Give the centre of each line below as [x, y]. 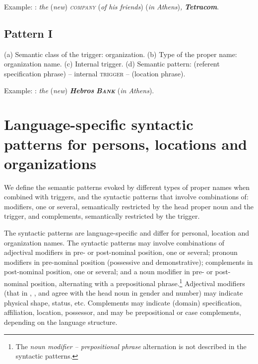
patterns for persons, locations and [126, 144]
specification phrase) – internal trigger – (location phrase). [95, 73]
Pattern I [28, 33]
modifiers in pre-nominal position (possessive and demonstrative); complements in [129, 262]
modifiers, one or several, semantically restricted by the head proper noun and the [129, 206]
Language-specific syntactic [99, 124]
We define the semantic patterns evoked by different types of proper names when [127, 187]
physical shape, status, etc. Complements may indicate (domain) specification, [123, 302]
